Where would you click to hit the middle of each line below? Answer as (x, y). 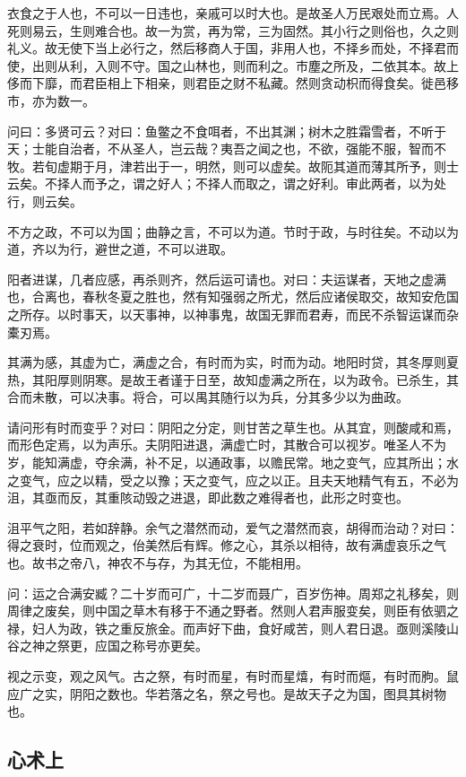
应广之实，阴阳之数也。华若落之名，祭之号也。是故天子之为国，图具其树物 (227, 693)
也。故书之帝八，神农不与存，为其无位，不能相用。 (158, 563)
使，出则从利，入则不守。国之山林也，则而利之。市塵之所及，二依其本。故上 (233, 65)
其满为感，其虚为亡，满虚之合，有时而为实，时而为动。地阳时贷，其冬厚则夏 (233, 362)
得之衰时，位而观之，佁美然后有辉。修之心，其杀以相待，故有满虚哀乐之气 (227, 545)
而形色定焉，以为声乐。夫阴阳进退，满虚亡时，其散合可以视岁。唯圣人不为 (227, 445)
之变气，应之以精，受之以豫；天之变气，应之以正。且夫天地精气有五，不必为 (233, 480)
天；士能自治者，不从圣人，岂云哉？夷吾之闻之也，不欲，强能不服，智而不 (227, 148)
